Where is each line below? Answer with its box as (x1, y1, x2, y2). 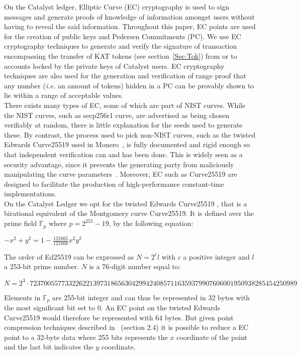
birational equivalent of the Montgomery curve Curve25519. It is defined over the (4, 208, 254, 218)
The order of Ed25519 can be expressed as (4, 251, 134, 262)
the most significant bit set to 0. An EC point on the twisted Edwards (4, 302, 221, 312)
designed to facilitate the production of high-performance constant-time (4, 178, 225, 189)
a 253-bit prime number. (4, 261, 79, 272)
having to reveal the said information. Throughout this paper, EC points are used (4, 21, 256, 32)
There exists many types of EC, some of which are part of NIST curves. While (4, 99, 246, 110)
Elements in (4, 292, 41, 302)
